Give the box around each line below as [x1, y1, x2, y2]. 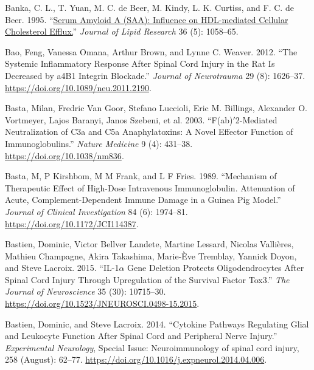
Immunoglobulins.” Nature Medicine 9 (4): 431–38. [5, 137, 193, 149]
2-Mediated [235, 113, 277, 126]
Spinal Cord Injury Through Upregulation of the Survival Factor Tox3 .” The [5, 273, 290, 286]
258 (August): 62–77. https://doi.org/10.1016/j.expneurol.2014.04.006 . [5, 353, 267, 366]
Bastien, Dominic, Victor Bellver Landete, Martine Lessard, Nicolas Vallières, [5, 238, 294, 250]
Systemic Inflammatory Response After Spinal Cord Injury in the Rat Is [5, 57, 275, 70]
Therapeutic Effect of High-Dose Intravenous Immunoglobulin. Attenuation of [5, 181, 295, 194]
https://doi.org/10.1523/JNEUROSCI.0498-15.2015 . [5, 297, 200, 310]
